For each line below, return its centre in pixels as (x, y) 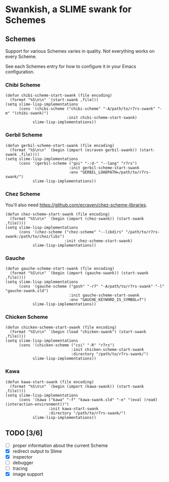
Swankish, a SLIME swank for (69, 9)
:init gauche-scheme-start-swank (104, 295)
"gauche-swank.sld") (27, 291)
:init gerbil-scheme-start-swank (104, 168)
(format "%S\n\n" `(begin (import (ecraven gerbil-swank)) (74, 150)
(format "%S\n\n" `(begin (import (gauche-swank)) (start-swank (79, 273)
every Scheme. (21, 56)
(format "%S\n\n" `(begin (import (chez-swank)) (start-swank (77, 219)
